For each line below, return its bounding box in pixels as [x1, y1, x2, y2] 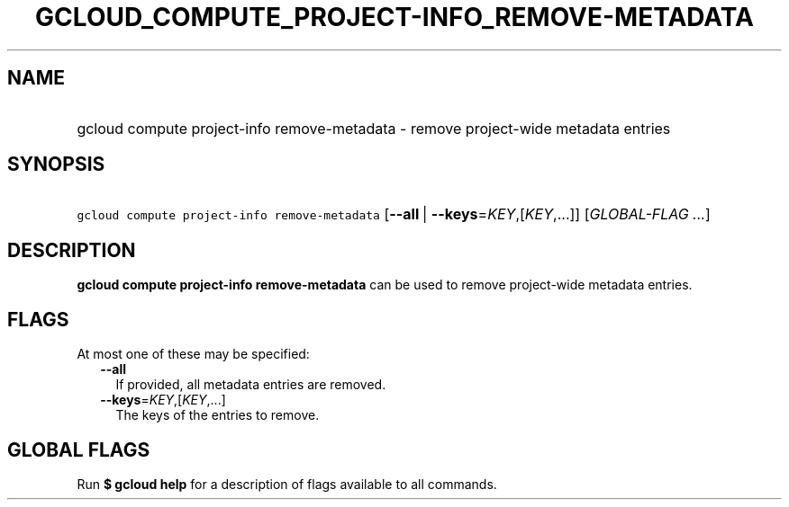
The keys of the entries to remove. [115, 407, 320, 423]
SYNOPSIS [7, 153, 105, 176]
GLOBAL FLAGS [7, 438, 150, 461]
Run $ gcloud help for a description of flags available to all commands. [77, 476, 497, 492]
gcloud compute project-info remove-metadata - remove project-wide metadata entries [77, 119, 671, 138]
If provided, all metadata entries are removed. [115, 377, 386, 393]
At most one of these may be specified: [77, 346, 310, 362]
